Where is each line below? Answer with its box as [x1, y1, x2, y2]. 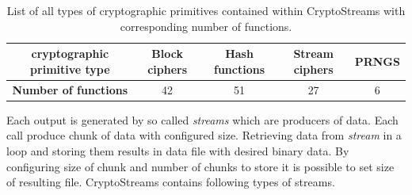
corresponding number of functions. [120, 17, 292, 34]
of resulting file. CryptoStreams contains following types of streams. [6, 174, 335, 190]
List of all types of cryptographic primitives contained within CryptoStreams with [6, 2, 406, 18]
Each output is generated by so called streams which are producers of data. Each [6, 111, 399, 128]
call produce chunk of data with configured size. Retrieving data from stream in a [6, 127, 402, 143]
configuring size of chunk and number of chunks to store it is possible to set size [6, 158, 395, 174]
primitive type [30, 60, 110, 77]
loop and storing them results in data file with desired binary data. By [6, 142, 349, 159]
